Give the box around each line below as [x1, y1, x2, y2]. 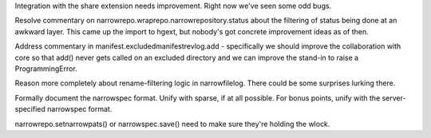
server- [382, 93, 406, 103]
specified [14, 104, 45, 114]
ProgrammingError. [14, 64, 77, 73]
